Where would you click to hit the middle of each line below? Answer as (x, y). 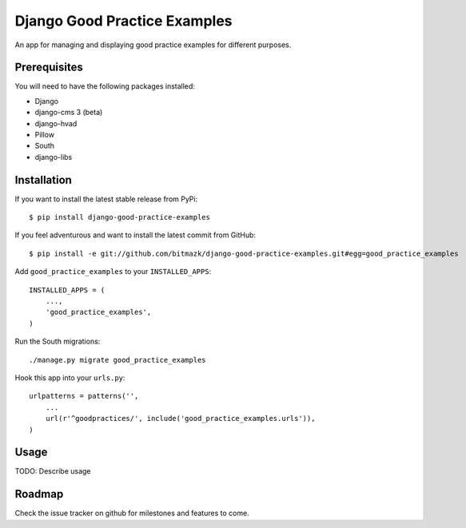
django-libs (54, 157)
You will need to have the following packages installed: (105, 86)
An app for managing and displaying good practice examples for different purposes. (153, 45)
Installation (43, 180)
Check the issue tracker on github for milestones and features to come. (132, 513)
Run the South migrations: (58, 341)
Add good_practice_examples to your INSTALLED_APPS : (113, 272)
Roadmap (39, 494)
